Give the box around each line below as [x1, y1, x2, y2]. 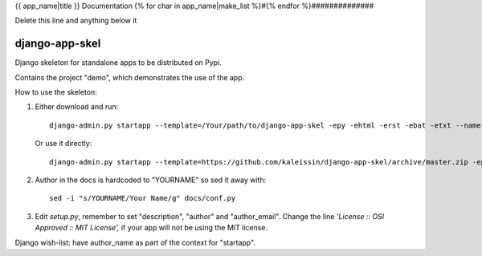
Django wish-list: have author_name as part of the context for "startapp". [14, 238, 256, 247]
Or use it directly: [35, 139, 92, 148]
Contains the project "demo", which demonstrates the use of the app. [14, 72, 245, 82]
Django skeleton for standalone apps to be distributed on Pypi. [14, 58, 223, 67]
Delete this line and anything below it [14, 16, 137, 26]
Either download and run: [35, 102, 119, 112]
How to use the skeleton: [14, 87, 98, 97]
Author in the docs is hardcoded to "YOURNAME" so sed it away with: [35, 175, 267, 185]
